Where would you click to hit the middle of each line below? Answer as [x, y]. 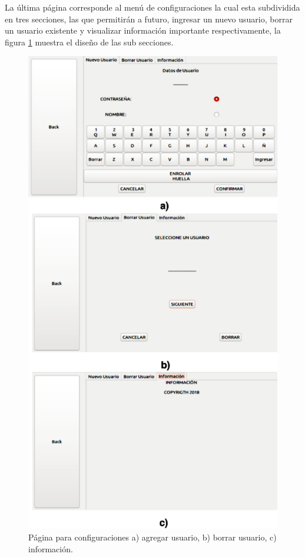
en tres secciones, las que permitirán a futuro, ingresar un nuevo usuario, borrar [149, 19]
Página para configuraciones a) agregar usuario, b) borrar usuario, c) [152, 537]
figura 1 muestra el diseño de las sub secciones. [89, 42]
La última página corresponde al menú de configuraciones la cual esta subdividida [152, 7]
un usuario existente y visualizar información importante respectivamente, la [143, 30]
